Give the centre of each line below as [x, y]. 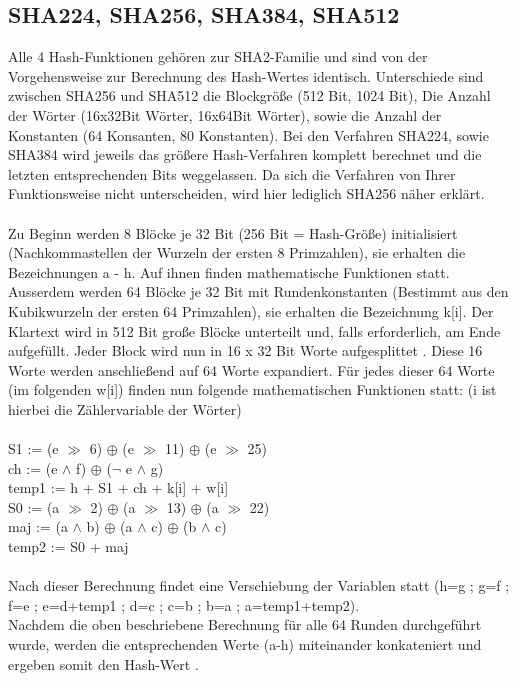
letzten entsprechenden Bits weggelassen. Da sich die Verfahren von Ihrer [232, 173]
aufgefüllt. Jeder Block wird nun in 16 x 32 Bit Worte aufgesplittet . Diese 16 [245, 350]
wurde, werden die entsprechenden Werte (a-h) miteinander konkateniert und [245, 644]
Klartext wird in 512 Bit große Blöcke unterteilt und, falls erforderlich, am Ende [254, 330]
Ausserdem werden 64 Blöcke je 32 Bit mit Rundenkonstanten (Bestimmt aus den [258, 291]
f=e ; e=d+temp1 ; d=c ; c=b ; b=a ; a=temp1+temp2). [184, 604]
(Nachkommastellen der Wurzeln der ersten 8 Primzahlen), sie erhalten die [237, 252]
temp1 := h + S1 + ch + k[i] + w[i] [118, 487]
